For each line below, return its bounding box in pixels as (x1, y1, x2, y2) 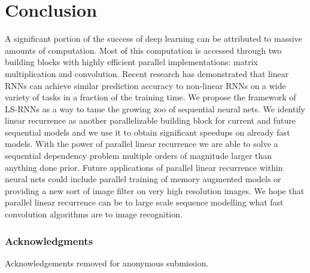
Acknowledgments (5, 233, 93, 248)
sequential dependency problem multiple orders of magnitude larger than (5, 149, 272, 162)
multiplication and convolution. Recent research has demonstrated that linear (5, 67, 289, 79)
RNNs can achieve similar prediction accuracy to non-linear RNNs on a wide (5, 79, 286, 91)
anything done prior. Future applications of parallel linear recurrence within (5, 161, 283, 173)
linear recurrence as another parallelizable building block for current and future (5, 114, 296, 127)
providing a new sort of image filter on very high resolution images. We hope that (5, 184, 305, 197)
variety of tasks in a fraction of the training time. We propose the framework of (5, 91, 296, 103)
